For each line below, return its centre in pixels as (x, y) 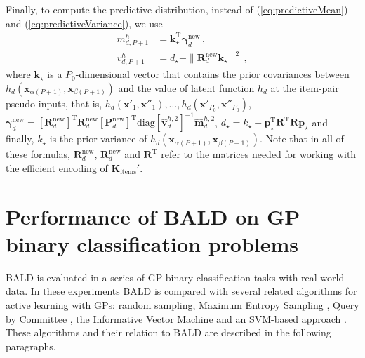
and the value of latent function (186, 87)
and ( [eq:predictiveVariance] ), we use (84, 23)
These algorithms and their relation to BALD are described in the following (168, 332)
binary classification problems (152, 243)
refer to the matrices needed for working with (259, 154)
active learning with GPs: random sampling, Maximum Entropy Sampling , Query (182, 304)
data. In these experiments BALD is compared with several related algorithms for (181, 291)
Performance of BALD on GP (153, 216)
